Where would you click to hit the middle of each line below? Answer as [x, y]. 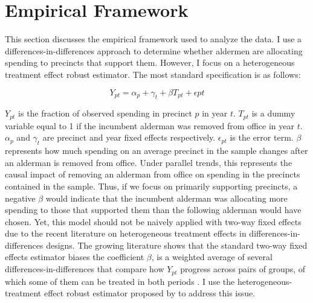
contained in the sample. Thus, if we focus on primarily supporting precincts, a [151, 186]
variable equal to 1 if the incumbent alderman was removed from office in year [150, 125]
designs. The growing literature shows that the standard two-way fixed [177, 245]
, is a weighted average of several [212, 257]
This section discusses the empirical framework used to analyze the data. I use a [153, 39]
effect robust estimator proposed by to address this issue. [150, 293]
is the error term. [262, 137]
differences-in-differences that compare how [85, 269]
